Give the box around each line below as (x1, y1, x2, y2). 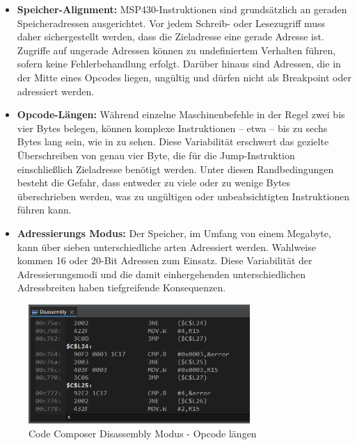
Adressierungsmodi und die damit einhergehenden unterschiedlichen (17, 266, 306, 281)
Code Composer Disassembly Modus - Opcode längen (29, 426, 257, 440)
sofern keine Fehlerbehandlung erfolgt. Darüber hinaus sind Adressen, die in (17, 56, 341, 71)
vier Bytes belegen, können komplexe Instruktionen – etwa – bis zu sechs (17, 120, 328, 135)
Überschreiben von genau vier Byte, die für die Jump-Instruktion (17, 147, 295, 162)
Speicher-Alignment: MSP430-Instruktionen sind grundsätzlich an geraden (17, 2, 347, 16)
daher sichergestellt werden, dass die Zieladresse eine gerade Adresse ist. (17, 29, 324, 44)
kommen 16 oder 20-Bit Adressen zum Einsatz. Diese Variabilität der (17, 253, 312, 268)
